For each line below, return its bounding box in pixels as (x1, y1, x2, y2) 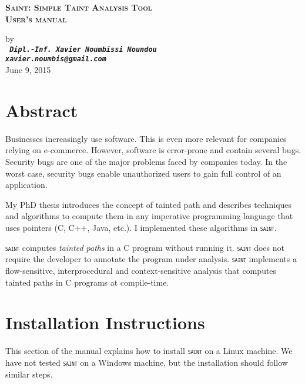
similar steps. (5, 368, 53, 380)
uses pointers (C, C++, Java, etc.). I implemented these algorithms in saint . (5, 221, 277, 233)
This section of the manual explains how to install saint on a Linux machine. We (5, 345, 293, 357)
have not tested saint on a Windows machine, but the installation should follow (5, 356, 288, 368)
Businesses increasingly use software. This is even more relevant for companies (5, 132, 287, 144)
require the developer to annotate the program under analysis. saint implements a (5, 253, 297, 265)
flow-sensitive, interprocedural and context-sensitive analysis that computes (5, 264, 277, 276)
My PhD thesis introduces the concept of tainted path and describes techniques (5, 198, 292, 210)
